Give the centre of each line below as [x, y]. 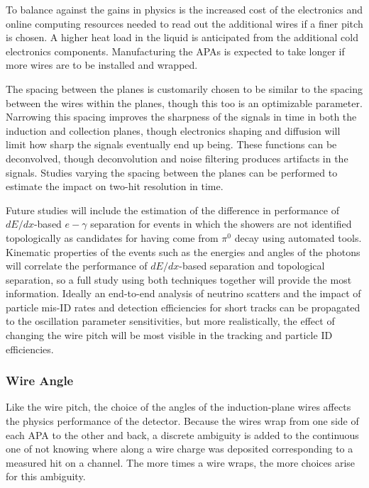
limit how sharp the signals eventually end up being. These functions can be [171, 144]
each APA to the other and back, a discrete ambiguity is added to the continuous [182, 434]
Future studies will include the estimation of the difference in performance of [172, 210]
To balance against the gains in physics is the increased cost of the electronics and [184, 9]
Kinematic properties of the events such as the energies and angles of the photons [183, 251]
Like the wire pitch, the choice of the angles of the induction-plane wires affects [178, 407]
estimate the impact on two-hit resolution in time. [115, 186]
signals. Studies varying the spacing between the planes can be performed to [172, 172]
